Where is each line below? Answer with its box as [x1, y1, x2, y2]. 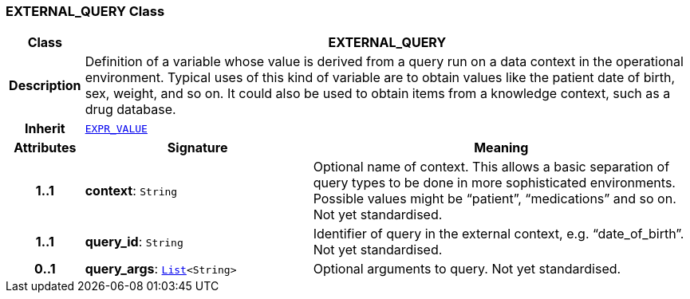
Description [9, 77, 81, 94]
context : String [85, 183, 178, 199]
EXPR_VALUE [85, 122, 148, 135]
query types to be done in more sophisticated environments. [313, 175, 676, 191]
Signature [167, 140, 228, 156]
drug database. [85, 101, 176, 118]
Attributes [14, 140, 77, 156]
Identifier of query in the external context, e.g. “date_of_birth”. [313, 226, 684, 242]
